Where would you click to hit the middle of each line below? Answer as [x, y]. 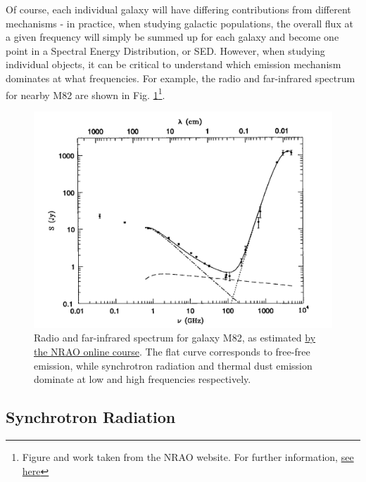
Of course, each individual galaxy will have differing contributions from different [178, 9]
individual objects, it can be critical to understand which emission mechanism [173, 64]
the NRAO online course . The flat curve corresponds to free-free [172, 352]
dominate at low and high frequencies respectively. [143, 379]
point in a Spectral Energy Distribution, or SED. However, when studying [165, 50]
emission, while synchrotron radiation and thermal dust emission [173, 365]
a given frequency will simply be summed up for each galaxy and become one [172, 37]
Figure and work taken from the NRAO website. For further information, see [188, 457]
